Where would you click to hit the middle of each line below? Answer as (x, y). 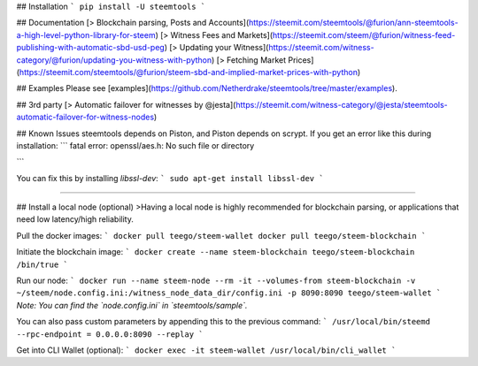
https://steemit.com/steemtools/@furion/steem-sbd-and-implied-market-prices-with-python (189, 72)
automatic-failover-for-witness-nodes (85, 117)
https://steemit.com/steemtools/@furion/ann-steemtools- (354, 23)
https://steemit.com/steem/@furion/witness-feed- (364, 34)
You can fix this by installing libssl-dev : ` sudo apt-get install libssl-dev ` (170, 178)
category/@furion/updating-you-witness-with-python (114, 60)
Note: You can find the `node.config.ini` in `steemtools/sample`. (132, 305)
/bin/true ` (42, 264)
